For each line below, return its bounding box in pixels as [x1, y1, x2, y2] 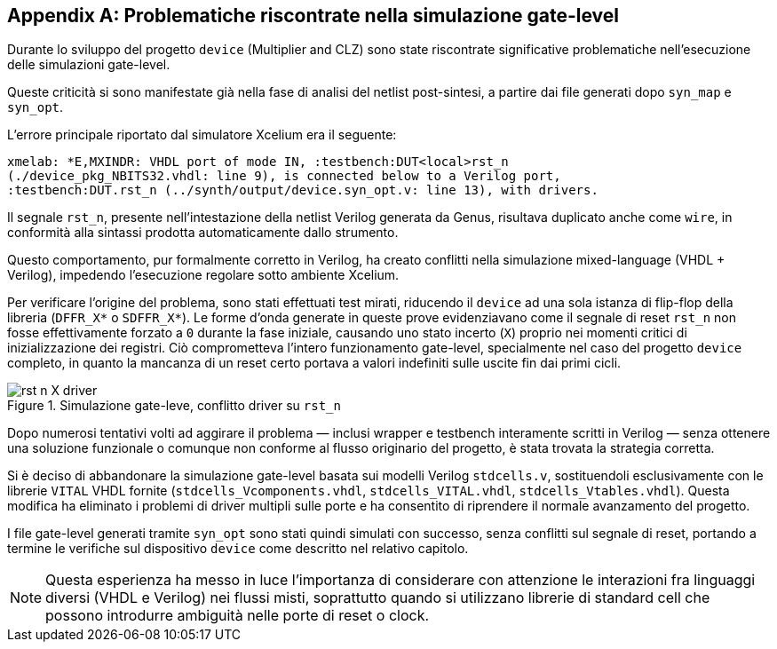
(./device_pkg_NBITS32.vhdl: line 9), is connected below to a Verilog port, [7, 169, 561, 184]
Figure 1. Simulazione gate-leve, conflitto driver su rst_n [7, 398, 341, 414]
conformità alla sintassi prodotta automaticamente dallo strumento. [7, 225, 399, 241]
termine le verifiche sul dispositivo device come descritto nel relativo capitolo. [7, 541, 469, 557]
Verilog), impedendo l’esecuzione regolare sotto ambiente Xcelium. [7, 267, 400, 283]
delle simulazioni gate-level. [7, 57, 170, 73]
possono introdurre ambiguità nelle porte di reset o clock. [45, 606, 430, 625]
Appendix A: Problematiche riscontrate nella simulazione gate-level [7, 4, 619, 27]
